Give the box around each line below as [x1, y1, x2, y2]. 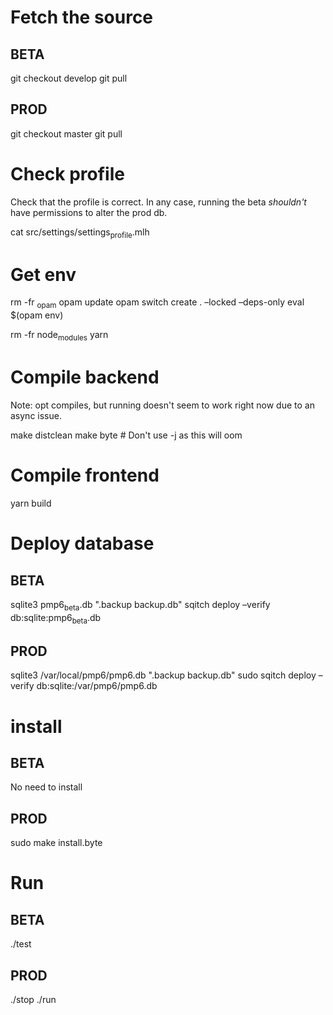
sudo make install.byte [10, 837, 103, 849]
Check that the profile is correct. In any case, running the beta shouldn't [10, 196, 307, 208]
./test [10, 938, 32, 950]
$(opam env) [10, 309, 64, 321]
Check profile [10, 163, 125, 185]
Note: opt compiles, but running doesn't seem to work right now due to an [10, 399, 315, 411]
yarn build [10, 497, 52, 509]
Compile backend [10, 366, 160, 389]
